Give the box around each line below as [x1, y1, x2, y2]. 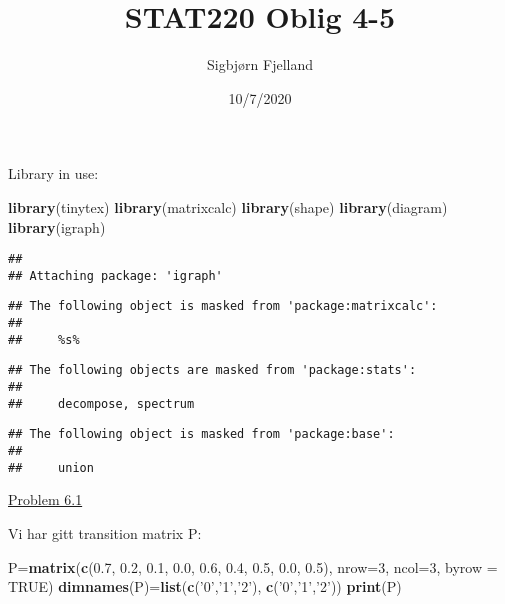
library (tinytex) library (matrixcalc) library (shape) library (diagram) [8, 196, 448, 217]
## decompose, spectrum [8, 396, 195, 411]
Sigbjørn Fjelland [206, 54, 314, 75]
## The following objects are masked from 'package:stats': [8, 363, 417, 378]
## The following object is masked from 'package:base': [8, 427, 395, 442]
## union [8, 460, 94, 475]
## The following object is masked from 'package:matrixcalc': [8, 299, 438, 314]
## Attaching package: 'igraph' [8, 268, 223, 283]
